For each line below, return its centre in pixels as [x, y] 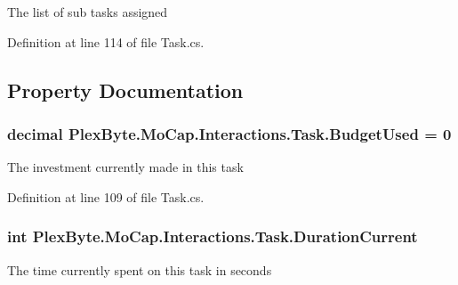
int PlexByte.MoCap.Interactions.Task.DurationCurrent [213, 236]
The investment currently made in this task [125, 167]
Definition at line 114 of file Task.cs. [106, 41]
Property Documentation [125, 90]
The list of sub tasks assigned [88, 12]
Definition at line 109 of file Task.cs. [106, 196]
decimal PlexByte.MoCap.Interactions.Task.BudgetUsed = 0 [229, 133]
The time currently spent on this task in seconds [140, 269]
